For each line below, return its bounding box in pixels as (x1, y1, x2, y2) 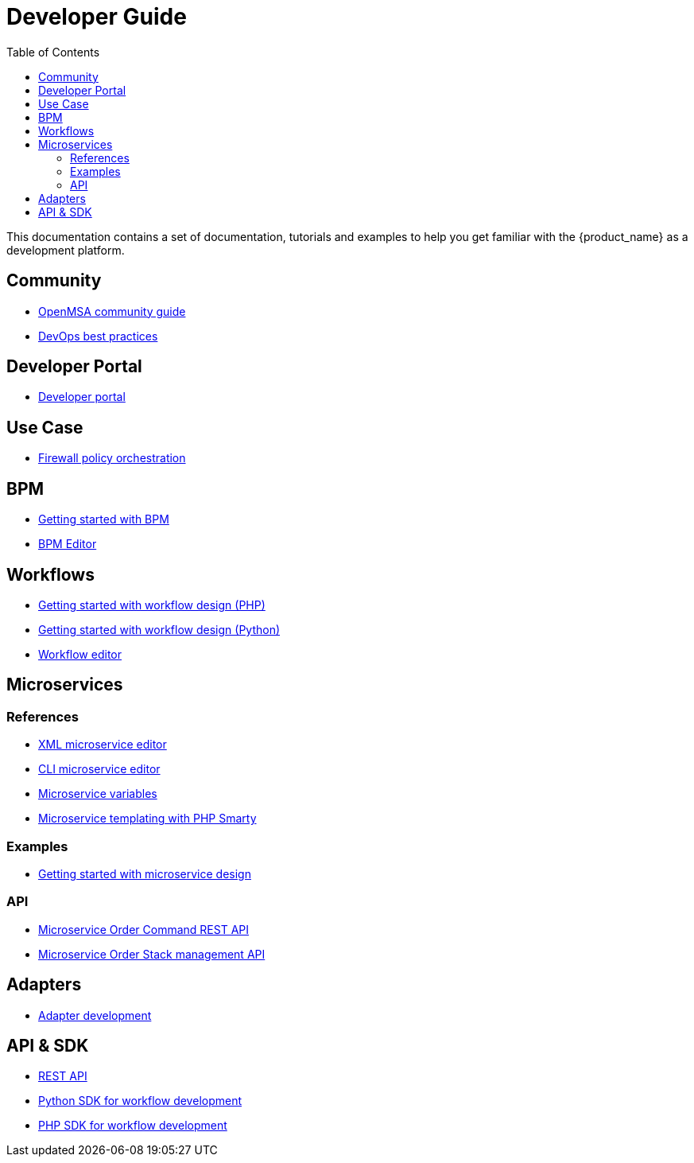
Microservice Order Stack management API (38, 947, 266, 961)
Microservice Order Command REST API (38, 922, 250, 936)
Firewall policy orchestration (38, 451, 186, 465)
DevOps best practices (38, 329, 158, 343)
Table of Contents (6, 45, 100, 59)
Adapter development (38, 1008, 152, 1022)
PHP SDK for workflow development (38, 1118, 227, 1133)
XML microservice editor (38, 737, 167, 752)
